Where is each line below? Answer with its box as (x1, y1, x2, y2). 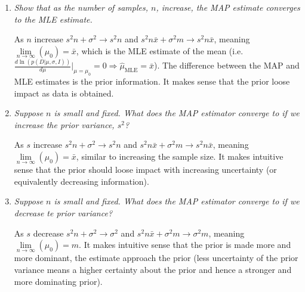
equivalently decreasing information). (14, 175, 149, 187)
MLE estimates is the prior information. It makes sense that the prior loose (14, 75, 290, 88)
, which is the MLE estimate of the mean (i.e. (76, 44, 244, 57)
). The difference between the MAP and (154, 59, 300, 72)
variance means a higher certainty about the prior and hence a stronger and (14, 263, 292, 276)
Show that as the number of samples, (14, 1, 148, 13)
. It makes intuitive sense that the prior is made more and (79, 238, 291, 251)
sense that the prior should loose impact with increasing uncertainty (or (14, 163, 277, 176)
